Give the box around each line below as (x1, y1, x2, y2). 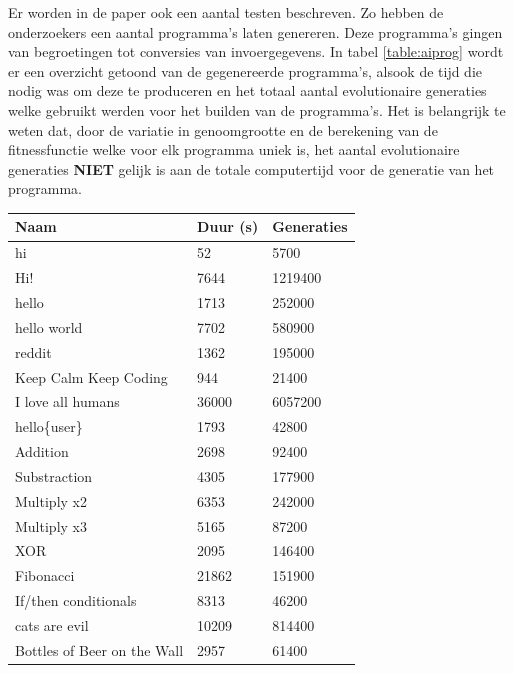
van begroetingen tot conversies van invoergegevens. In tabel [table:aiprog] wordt (8, 41, 504, 62)
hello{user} (15, 416, 83, 437)
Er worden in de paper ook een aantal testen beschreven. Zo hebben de (8, 2, 444, 22)
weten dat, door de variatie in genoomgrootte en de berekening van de (8, 119, 438, 140)
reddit (15, 341, 52, 362)
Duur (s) (197, 216, 259, 237)
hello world (15, 316, 83, 337)
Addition (15, 441, 69, 462)
